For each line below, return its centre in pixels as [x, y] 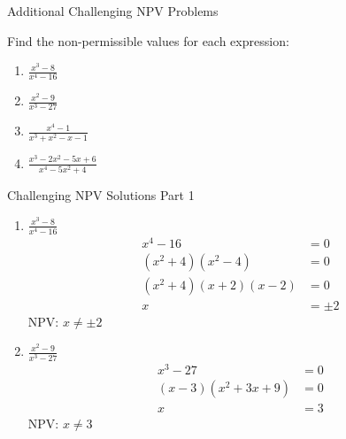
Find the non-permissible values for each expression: [148, 40]
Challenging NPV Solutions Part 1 [101, 194]
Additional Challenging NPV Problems [113, 11]
